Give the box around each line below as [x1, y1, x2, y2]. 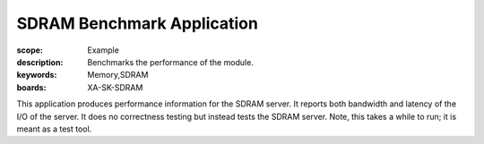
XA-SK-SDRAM [87, 81, 143, 93]
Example [87, 45, 120, 55]
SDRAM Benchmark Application [16, 13, 259, 33]
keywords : [16, 70, 57, 80]
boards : [16, 81, 47, 93]
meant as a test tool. [16, 123, 92, 134]
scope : [16, 45, 44, 55]
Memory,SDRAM [87, 70, 149, 80]
